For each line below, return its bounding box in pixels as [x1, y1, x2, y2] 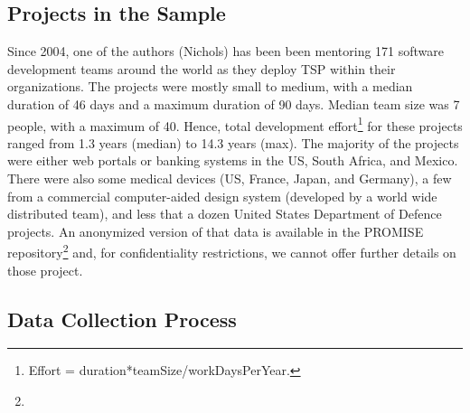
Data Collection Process [7, 305, 237, 333]
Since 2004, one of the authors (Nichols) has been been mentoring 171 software [7, 42, 445, 61]
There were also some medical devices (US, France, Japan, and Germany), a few [7, 169, 452, 188]
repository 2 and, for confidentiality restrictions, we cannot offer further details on [7, 240, 456, 262]
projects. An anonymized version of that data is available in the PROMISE [7, 221, 424, 240]
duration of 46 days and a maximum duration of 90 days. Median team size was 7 [7, 94, 460, 113]
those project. [7, 260, 83, 279]
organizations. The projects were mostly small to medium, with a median [7, 77, 413, 96]
